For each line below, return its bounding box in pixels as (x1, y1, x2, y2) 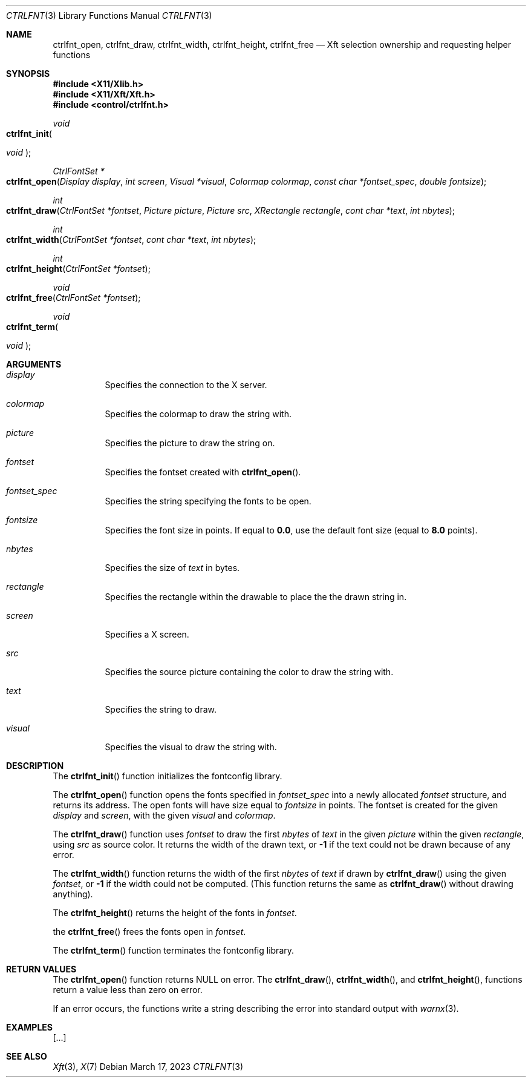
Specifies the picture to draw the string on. (105, 438, 275, 448)
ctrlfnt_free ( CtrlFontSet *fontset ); (6, 292, 141, 303)
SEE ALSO (6, 1051, 47, 1061)
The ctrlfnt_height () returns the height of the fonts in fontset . (53, 908, 297, 918)
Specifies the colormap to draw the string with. (105, 409, 292, 419)
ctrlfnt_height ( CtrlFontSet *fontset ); (6, 263, 151, 274)
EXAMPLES (6, 1022, 53, 1032)
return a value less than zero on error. (53, 985, 203, 995)
